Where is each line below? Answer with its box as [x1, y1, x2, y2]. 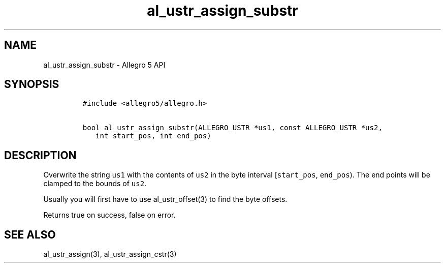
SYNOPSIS [4, 78, 59, 91]
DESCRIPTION [4, 149, 77, 162]
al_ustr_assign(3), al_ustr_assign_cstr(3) [43, 250, 177, 259]
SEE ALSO [4, 228, 56, 241]
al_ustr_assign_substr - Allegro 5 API [43, 60, 166, 69]
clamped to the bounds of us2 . [43, 179, 147, 188]
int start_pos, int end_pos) [96, 132, 211, 140]
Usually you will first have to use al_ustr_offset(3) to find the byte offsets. [43, 195, 288, 204]
